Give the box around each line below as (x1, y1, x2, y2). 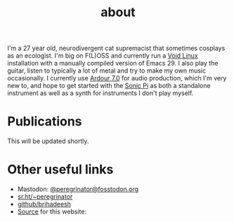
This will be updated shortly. (7, 137, 89, 145)
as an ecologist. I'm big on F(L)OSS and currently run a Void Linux (7, 51, 198, 60)
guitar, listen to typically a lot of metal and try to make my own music (7, 66, 206, 75)
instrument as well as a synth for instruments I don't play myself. (7, 89, 194, 97)
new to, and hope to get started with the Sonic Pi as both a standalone (7, 82, 211, 90)
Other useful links (7, 161, 114, 178)
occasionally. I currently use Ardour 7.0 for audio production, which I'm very (7, 74, 227, 82)
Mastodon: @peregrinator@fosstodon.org (17, 185, 139, 194)
